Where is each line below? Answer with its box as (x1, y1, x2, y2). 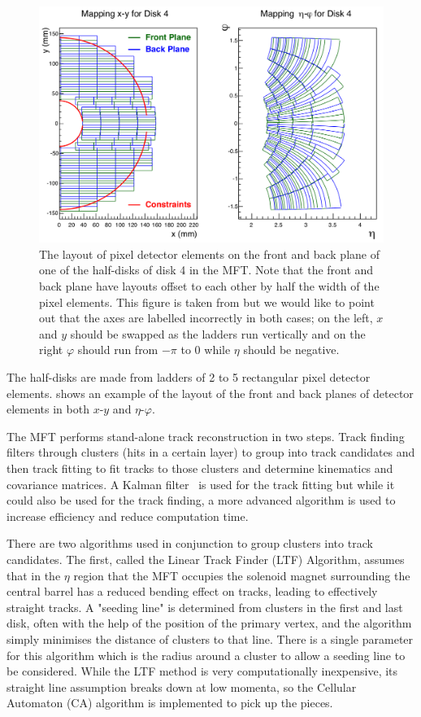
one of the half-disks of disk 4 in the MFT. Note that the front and (39, 261, 374, 278)
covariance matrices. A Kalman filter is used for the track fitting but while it (7, 475, 395, 492)
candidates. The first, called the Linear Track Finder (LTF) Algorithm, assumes (7, 550, 405, 567)
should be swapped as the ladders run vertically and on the (70, 325, 366, 342)
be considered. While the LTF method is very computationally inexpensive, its (7, 662, 398, 680)
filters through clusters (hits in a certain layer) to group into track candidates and (7, 444, 415, 461)
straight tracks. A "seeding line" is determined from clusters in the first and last (7, 598, 403, 615)
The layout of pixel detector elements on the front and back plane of (39, 245, 380, 262)
